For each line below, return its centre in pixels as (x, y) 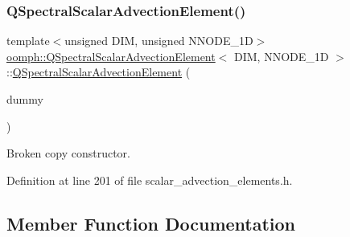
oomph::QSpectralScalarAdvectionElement (111, 56)
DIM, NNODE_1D (282, 56)
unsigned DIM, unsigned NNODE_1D (159, 41)
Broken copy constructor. (68, 153)
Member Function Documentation (151, 223)
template (28, 41)
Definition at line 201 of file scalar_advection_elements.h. (150, 180)
